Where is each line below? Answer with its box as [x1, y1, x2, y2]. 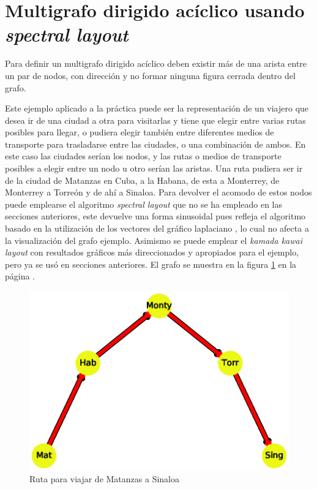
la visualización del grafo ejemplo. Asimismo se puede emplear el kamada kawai [5, 233, 302, 246]
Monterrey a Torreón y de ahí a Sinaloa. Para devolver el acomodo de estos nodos [5, 186, 312, 199]
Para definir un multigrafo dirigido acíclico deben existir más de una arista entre [5, 57, 307, 70]
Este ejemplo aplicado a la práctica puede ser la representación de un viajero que [5, 102, 309, 115]
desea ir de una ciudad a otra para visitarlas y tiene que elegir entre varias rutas [5, 113, 306, 126]
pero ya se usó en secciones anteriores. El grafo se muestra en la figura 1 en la [5, 257, 297, 270]
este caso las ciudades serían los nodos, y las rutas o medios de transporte [5, 150, 282, 162]
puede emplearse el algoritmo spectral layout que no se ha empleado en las [5, 197, 283, 210]
